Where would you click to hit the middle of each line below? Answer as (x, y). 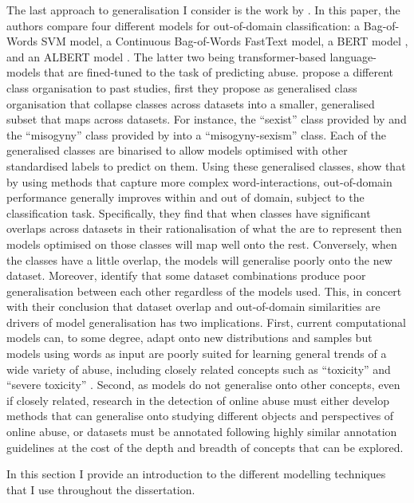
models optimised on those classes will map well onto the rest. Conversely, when (202, 244)
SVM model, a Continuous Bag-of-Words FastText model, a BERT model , (225, 41)
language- (353, 56)
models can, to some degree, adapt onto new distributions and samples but (189, 338)
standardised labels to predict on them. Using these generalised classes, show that (206, 165)
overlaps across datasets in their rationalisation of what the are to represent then (204, 228)
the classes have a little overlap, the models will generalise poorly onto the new (199, 259)
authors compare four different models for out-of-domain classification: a (183, 25)
